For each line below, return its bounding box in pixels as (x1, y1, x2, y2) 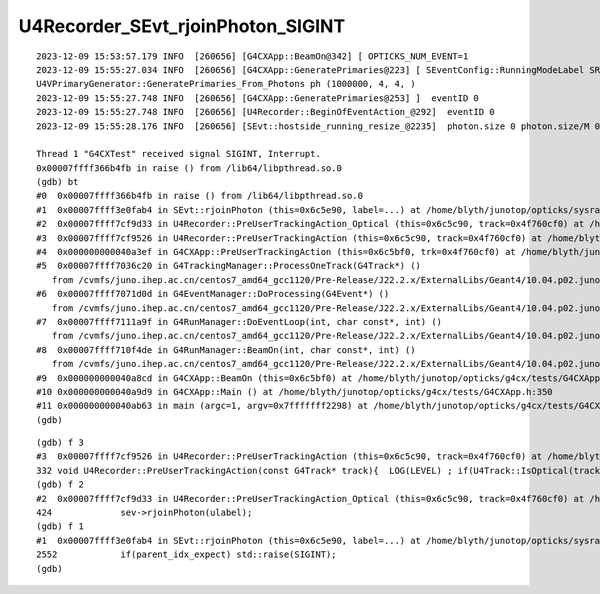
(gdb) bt (36, 176, 79, 188)
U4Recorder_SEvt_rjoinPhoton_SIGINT (18, 15, 346, 37)
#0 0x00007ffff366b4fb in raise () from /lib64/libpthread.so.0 (36, 190, 364, 202)
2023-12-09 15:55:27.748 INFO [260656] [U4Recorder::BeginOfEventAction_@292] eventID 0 (36, 106, 495, 118)
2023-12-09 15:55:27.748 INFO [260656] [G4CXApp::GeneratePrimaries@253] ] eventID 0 (36, 92, 480, 104)
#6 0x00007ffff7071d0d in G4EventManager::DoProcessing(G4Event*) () (36, 288, 390, 300)
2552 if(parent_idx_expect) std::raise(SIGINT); (36, 549, 337, 560)
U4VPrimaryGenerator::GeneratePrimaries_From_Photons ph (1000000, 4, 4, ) (36, 78, 416, 90)
